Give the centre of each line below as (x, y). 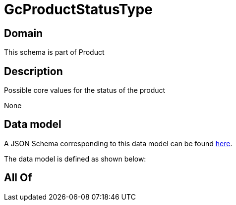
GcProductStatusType (78, 9)
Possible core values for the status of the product (85, 90)
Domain (24, 33)
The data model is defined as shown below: (75, 159)
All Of (18, 178)
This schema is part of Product (54, 52)
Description (33, 71)
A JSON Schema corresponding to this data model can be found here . (118, 143)
